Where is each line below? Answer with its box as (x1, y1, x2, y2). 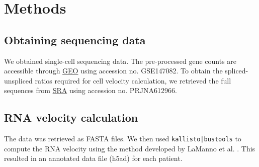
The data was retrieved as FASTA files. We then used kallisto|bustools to (4, 133, 241, 144)
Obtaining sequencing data (4, 32, 146, 47)
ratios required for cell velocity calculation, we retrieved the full (35, 75, 231, 86)
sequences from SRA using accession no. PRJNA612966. (4, 85, 177, 96)
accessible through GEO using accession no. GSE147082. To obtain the (4, 65, 223, 76)
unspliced (4, 75, 33, 86)
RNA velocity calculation (4, 110, 138, 125)
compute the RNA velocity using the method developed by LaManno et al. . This (4, 143, 255, 153)
